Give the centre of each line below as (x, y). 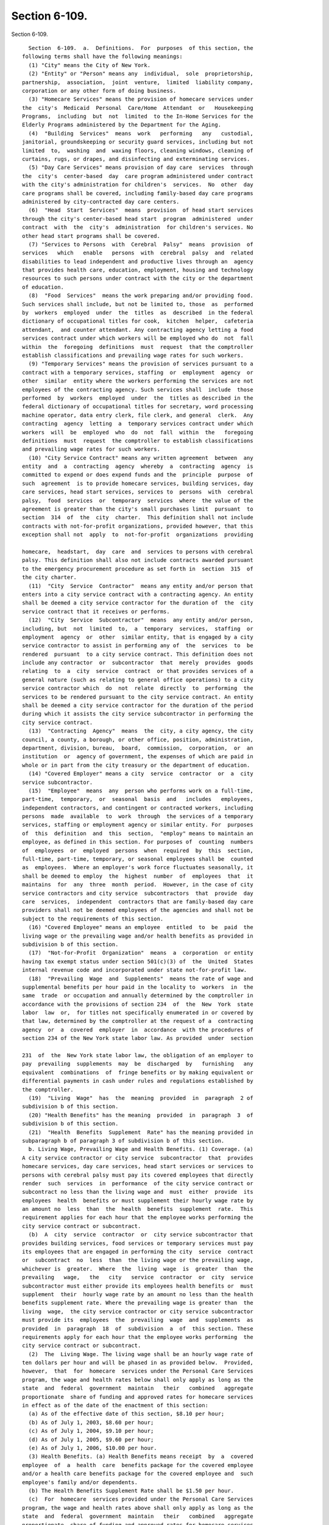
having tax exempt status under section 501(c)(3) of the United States (138, 961)
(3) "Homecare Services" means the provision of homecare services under (141, 99)
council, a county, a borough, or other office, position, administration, (138, 739)
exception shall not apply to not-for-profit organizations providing (138, 535)
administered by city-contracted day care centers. (101, 202)
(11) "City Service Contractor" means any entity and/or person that (141, 586)
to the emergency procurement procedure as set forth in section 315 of (138, 569)
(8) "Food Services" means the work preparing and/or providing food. (141, 296)
